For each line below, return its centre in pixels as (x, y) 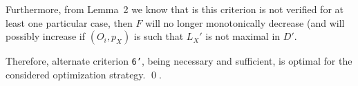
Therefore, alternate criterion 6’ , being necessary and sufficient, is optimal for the (179, 61)
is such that (159, 36)
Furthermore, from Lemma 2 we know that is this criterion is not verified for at (175, 9)
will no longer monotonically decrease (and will (245, 22)
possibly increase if (45, 36)
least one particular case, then (69, 22)
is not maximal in (243, 36)
